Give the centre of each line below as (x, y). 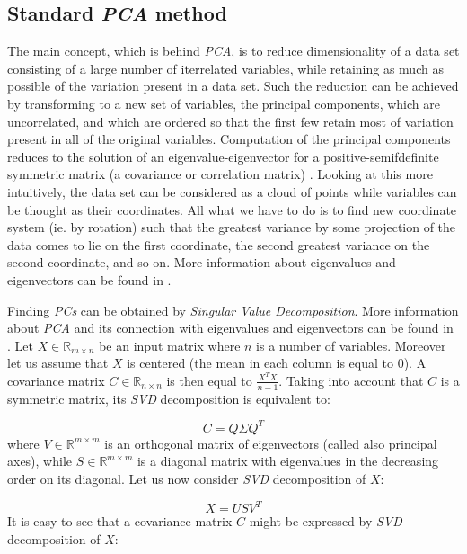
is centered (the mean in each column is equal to (260, 363)
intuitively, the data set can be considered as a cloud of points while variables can (232, 191)
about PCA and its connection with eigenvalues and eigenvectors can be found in (230, 328)
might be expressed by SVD (326, 521)
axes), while (40, 461)
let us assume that (58, 363)
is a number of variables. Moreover (351, 345)
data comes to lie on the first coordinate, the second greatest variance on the (219, 244)
